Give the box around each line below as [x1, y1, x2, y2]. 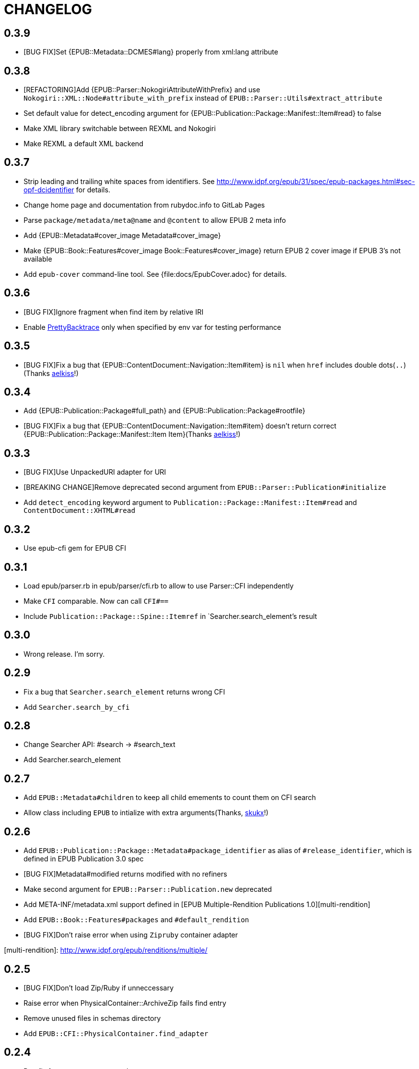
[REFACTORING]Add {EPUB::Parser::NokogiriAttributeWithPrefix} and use [24, 85, 261, 94]
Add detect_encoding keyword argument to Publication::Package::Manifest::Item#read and [24, 498, 357, 507]
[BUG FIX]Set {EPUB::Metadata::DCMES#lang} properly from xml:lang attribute [24, 48, 278, 56]
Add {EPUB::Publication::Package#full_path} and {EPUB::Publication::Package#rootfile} [24, 406, 306, 415]
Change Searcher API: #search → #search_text [24, 740, 176, 749]
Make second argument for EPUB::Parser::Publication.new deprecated [24, 885, 272, 894]
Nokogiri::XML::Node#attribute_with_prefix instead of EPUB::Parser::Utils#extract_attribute [24, 94, 383, 103]
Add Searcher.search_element [24, 755, 121, 764]
